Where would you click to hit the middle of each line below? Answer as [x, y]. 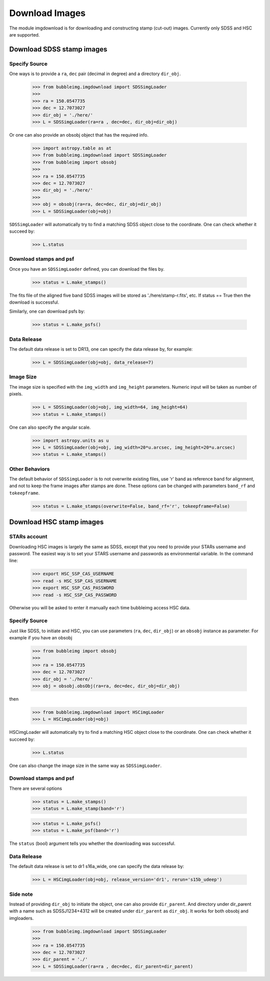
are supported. [24, 35]
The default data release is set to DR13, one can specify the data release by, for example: [101, 349]
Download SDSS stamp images [58, 49]
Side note [21, 894]
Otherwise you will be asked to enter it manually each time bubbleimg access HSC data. [100, 608]
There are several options [36, 788]
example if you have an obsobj [41, 638]
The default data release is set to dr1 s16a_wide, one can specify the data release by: [97, 866]
